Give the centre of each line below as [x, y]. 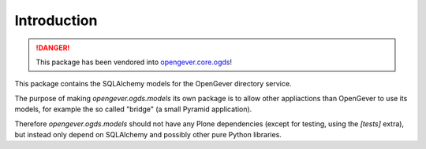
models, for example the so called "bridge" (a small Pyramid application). [133, 109]
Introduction [56, 20]
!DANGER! [53, 48]
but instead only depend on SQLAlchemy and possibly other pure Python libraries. [148, 134]
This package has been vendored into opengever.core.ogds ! [134, 62]
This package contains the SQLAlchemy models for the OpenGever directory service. [153, 84]
